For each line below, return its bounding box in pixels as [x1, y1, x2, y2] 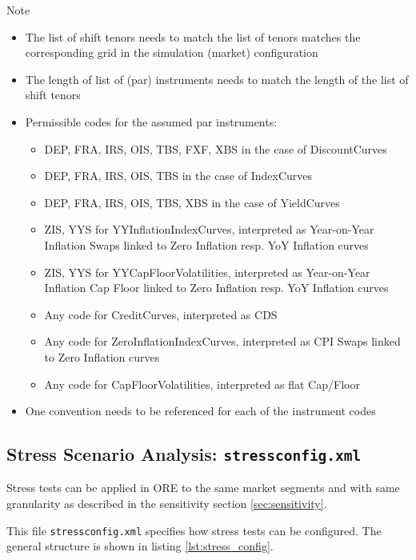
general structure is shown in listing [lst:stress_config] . [6, 538, 274, 554]
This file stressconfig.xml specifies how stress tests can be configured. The [6, 522, 382, 538]
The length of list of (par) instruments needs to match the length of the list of [25, 70, 409, 87]
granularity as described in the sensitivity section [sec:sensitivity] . [6, 495, 327, 512]
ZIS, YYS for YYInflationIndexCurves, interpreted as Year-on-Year [44, 221, 374, 238]
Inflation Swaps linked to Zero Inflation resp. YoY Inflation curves [44, 236, 369, 253]
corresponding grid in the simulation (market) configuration [25, 44, 318, 61]
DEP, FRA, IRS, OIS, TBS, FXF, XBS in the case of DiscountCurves [44, 140, 387, 157]
